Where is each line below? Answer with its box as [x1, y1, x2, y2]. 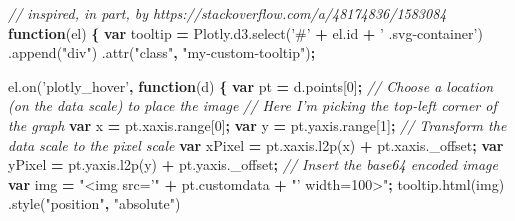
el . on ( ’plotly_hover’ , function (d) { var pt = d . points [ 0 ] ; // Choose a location [8, 75, 494, 96]
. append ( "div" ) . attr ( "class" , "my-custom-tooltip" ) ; [8, 42, 316, 63]
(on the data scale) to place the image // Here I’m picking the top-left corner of [8, 95, 497, 116]
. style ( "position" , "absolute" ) [8, 193, 181, 214]
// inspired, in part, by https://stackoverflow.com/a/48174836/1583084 [8, 3, 447, 23]
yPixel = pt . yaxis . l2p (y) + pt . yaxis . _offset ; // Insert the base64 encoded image [8, 154, 498, 175]
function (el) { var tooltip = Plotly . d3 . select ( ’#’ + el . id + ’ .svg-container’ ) [8, 22, 483, 43]
